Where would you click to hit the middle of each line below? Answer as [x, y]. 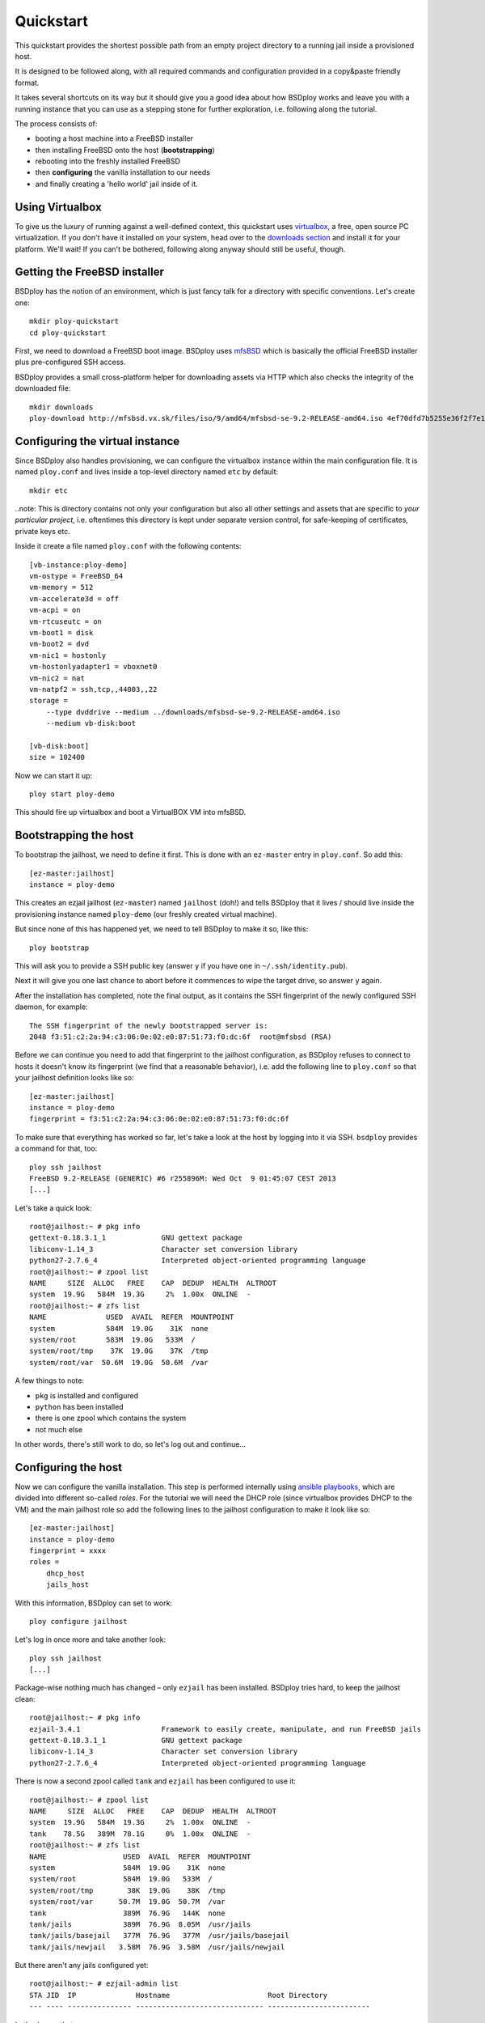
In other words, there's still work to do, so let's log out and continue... [131, 1444]
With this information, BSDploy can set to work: [94, 1603]
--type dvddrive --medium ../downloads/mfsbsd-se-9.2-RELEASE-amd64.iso [193, 712]
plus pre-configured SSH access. [70, 362]
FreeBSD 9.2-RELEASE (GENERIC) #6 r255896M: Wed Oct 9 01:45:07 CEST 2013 [183, 1178]
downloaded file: [43, 388]
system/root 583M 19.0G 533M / [112, 1340]
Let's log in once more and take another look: [90, 1639]
